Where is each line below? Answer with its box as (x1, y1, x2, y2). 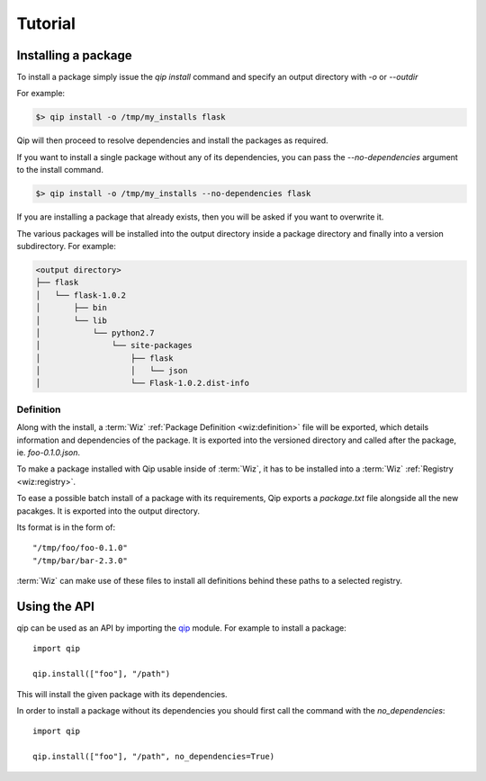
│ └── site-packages (35, 340, 193, 351)
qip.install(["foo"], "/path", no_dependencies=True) (32, 751, 274, 762)
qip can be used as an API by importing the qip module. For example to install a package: (16, 623, 346, 633)
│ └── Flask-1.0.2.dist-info (35, 378, 249, 389)
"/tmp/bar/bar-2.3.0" (32, 555, 128, 566)
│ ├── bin (35, 302, 108, 313)
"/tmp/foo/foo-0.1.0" (32, 543, 128, 553)
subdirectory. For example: (16, 240, 117, 251)
